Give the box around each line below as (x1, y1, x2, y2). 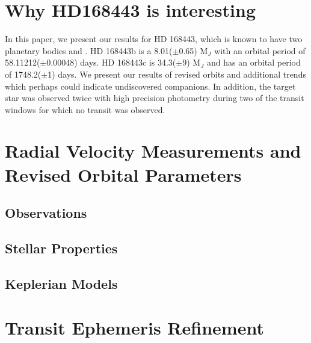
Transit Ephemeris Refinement (5, 315, 264, 340)
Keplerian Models (5, 274, 118, 292)
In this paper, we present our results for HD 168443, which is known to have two (5, 32, 303, 45)
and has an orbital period (206, 56, 301, 69)
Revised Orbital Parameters (5, 162, 242, 187)
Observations (5, 203, 87, 222)
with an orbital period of (214, 44, 306, 57)
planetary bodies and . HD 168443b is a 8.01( (5, 44, 173, 57)
